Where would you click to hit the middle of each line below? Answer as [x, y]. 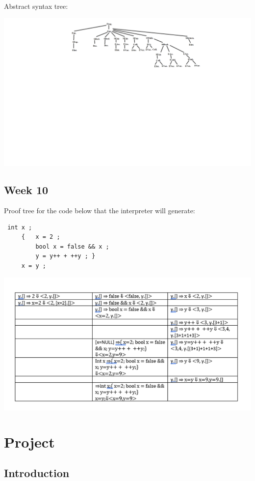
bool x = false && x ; [72, 246]
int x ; [20, 227]
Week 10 [26, 190]
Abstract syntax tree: [36, 6]
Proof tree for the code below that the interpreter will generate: [100, 211]
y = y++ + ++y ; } [65, 256]
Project [29, 441]
